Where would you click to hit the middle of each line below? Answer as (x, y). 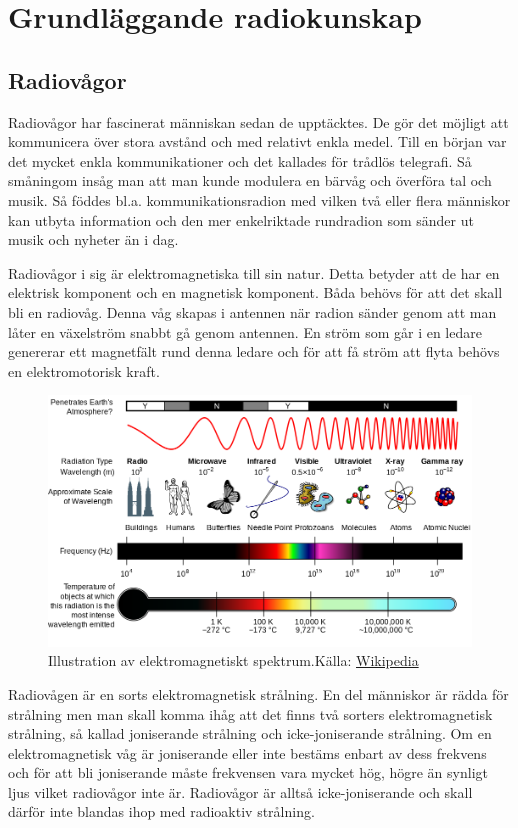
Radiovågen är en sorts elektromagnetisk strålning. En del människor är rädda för (258, 693)
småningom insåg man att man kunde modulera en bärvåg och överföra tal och (250, 180)
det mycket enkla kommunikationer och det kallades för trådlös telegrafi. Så (240, 160)
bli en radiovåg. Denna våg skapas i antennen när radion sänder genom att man (252, 311)
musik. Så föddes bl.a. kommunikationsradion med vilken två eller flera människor (259, 199)
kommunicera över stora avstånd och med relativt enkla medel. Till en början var (257, 141)
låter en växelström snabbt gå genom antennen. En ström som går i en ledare (245, 331)
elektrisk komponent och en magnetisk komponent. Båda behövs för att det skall (255, 292)
